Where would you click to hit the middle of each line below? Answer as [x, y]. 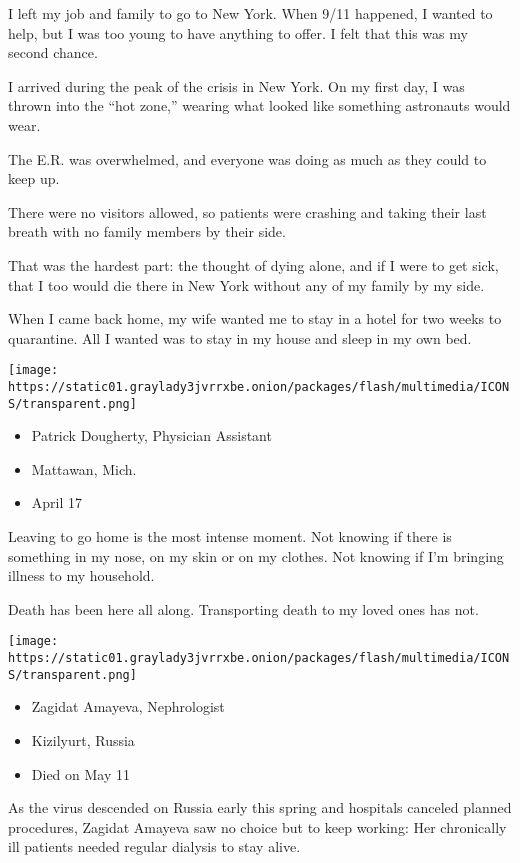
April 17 [57, 502]
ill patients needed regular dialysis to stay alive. [154, 846]
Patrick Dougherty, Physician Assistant [151, 435]
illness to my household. [81, 575]
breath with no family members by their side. [147, 231]
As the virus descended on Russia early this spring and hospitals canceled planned [260, 807]
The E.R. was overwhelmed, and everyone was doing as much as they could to [247, 158]
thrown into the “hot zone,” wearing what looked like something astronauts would [259, 105]
